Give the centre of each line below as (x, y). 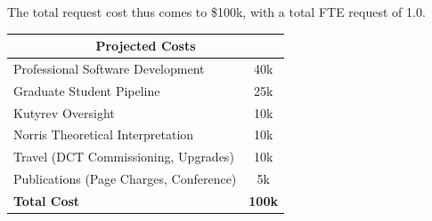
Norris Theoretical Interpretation (104, 134)
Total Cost (47, 201)
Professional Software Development (109, 68)
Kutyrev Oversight (64, 112)
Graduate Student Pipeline (87, 90)
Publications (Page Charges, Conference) (125, 179)
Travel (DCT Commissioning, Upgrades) (124, 157)
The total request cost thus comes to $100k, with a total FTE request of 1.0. (216, 12)
